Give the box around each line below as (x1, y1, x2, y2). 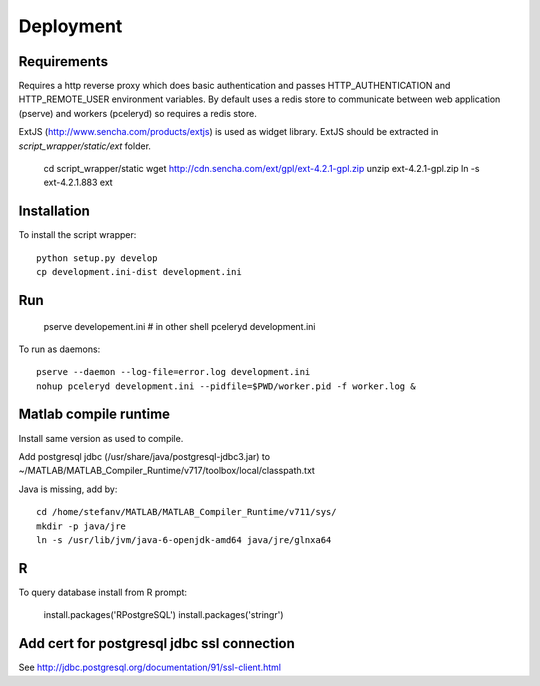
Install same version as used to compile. (18, 432, 184, 444)
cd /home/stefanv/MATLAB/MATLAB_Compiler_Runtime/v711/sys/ (36, 506, 337, 518)
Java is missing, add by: (18, 483, 118, 495)
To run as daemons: (18, 343, 101, 355)
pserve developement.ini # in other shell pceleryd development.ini (43, 320, 316, 332)
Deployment (18, 15, 123, 37)
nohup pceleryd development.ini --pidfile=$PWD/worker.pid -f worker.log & (36, 380, 416, 392)
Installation (18, 203, 90, 220)
